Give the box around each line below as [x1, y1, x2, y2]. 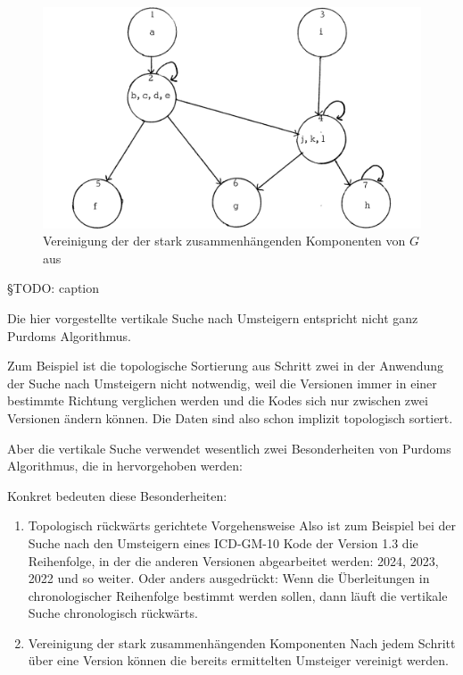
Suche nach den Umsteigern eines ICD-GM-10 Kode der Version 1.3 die [28, 533, 418, 552]
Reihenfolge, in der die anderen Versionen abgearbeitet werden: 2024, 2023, [28, 551, 439, 570]
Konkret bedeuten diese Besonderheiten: [7, 486, 227, 504]
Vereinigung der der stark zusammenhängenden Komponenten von [43, 231, 406, 250]
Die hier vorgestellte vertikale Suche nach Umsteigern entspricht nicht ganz [7, 308, 418, 327]
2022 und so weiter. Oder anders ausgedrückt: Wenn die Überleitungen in [28, 569, 430, 587]
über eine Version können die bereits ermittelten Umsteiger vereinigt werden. [28, 651, 449, 670]
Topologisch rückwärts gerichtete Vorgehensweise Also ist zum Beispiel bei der [28, 516, 456, 535]
